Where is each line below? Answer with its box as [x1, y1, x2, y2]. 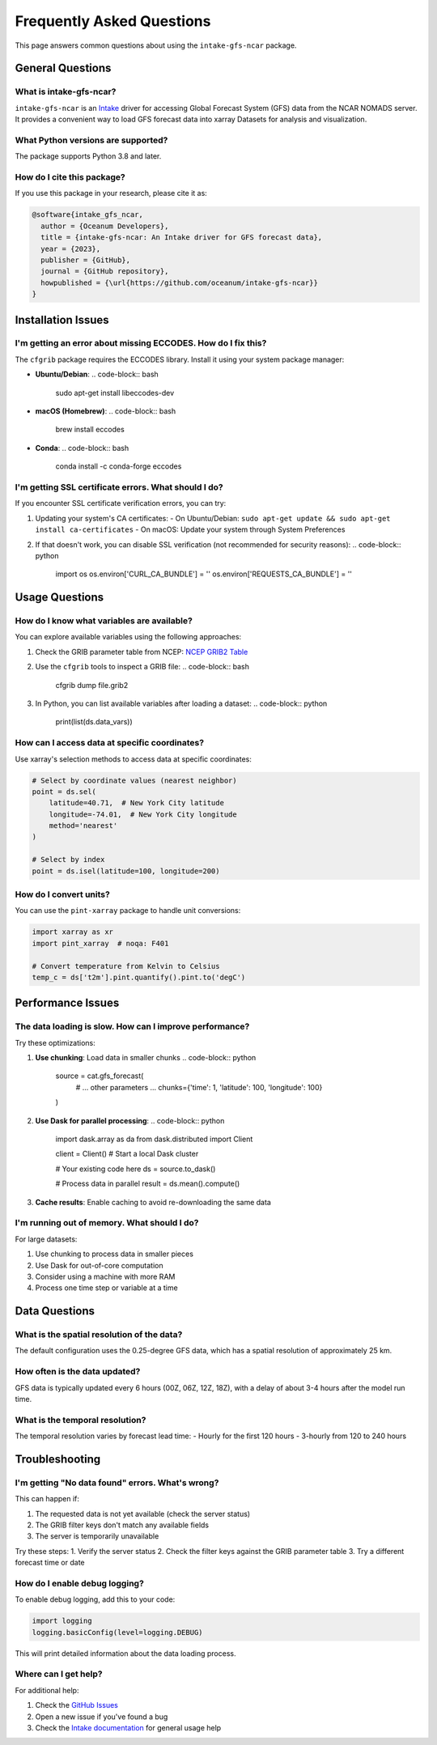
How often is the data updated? [15, 1366, 141, 1378]
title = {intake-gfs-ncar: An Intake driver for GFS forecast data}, [40, 233, 323, 242]
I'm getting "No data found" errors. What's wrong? [15, 1477, 219, 1488]
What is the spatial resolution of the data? [15, 1329, 183, 1340]
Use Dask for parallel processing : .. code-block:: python [35, 1115, 225, 1125]
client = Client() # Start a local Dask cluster [55, 1149, 199, 1159]
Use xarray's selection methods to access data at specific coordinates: [15, 754, 252, 764]
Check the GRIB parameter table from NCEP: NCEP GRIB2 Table [35, 647, 248, 656]
